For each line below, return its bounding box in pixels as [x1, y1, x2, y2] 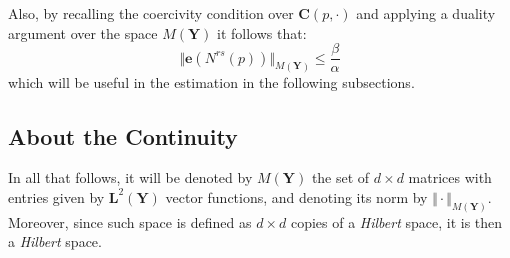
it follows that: [217, 22, 307, 43]
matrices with [408, 167, 492, 188]
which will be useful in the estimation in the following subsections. [8, 71, 415, 92]
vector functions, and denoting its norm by [165, 186, 428, 207]
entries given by [8, 186, 105, 207]
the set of [311, 167, 370, 188]
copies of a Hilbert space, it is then [290, 211, 503, 232]
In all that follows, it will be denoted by [8, 167, 253, 188]
